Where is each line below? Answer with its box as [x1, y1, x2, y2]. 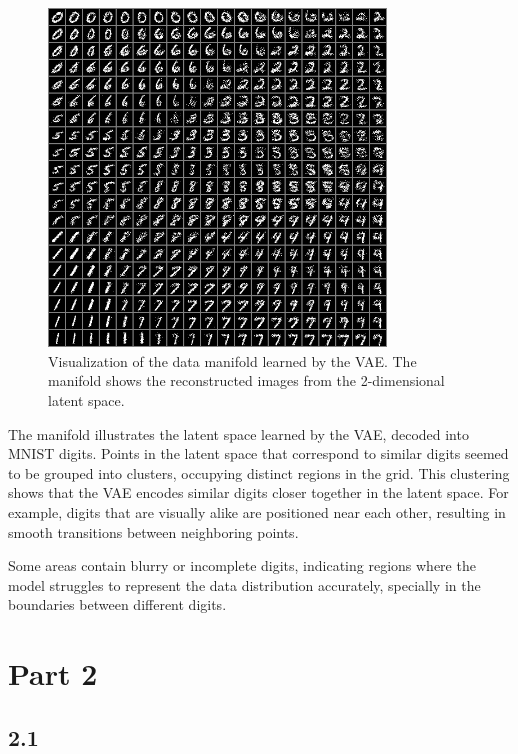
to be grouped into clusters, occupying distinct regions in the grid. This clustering [8, 462, 510, 483]
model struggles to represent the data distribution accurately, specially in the [8, 574, 481, 595]
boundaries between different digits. [8, 594, 227, 615]
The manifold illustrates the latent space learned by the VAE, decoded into [8, 423, 469, 444]
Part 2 [8, 653, 98, 694]
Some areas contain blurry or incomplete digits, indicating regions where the [8, 555, 476, 576]
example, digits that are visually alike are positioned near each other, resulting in [8, 501, 506, 522]
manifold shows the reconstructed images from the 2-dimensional [48, 370, 445, 391]
